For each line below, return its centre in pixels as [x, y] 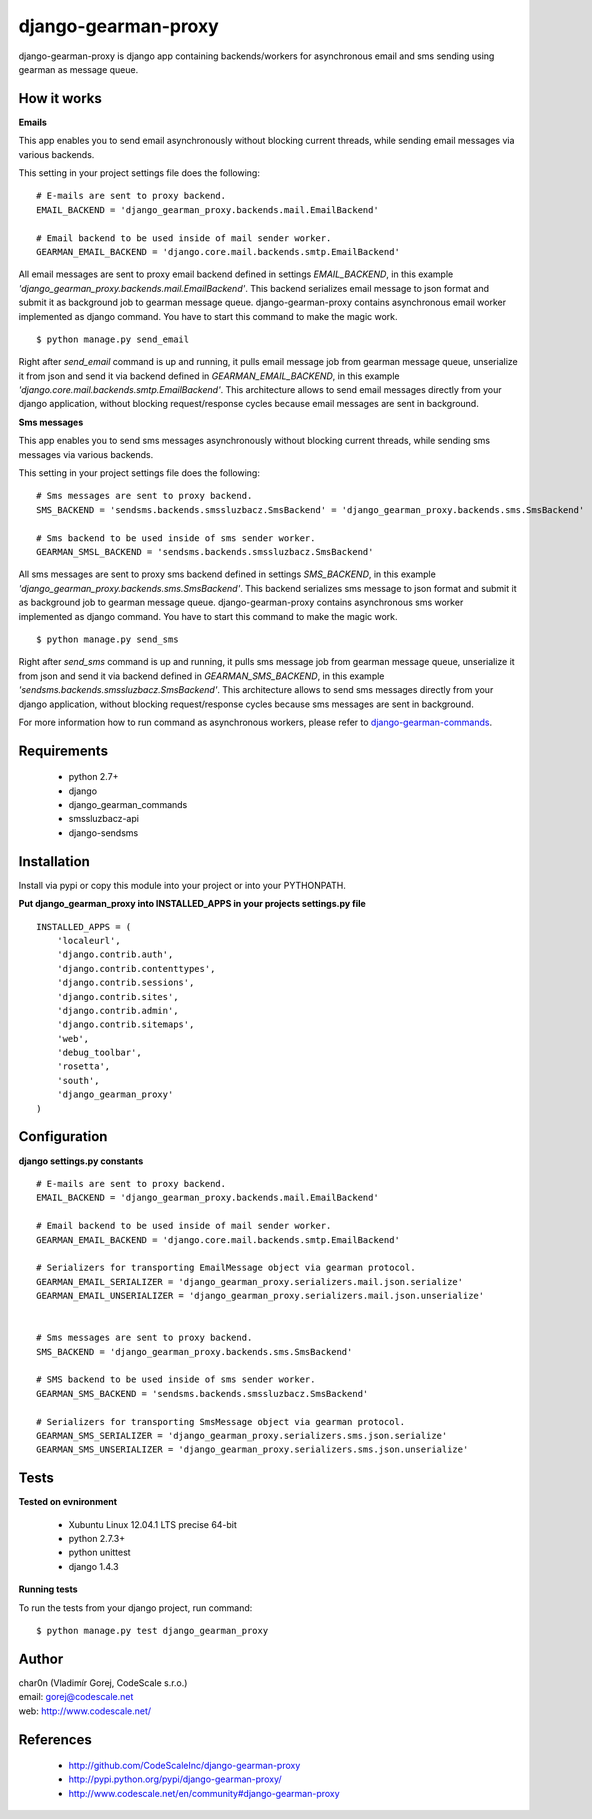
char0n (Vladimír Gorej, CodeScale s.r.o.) [103, 1682]
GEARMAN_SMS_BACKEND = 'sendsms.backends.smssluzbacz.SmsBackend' [202, 1393]
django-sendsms [103, 832]
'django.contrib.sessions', [125, 983]
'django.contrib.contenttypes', [136, 968]
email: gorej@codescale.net [76, 1697]
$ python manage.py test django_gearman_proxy [152, 1630]
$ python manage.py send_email [113, 339]
